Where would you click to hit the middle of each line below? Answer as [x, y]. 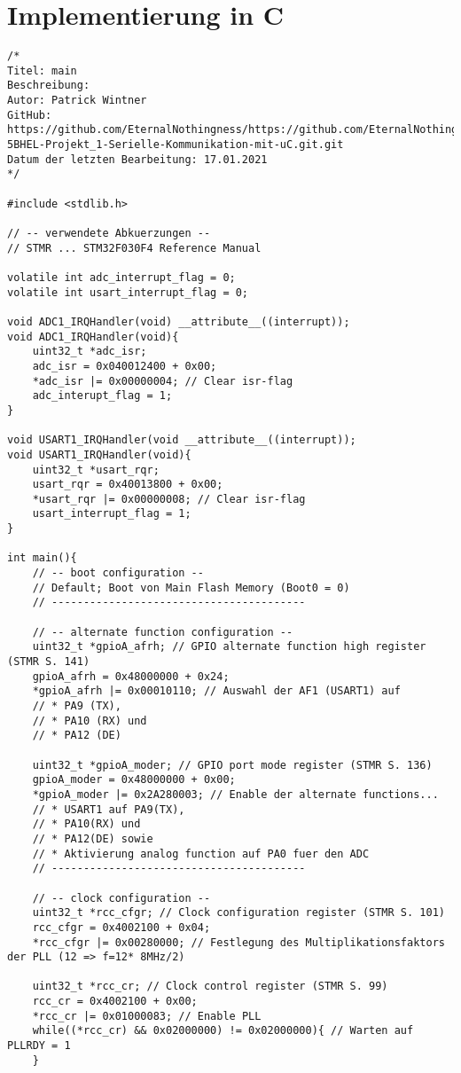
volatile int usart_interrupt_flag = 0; [128, 292]
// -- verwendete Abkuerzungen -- [109, 233]
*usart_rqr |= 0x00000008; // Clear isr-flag [169, 499]
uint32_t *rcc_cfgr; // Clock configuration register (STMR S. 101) [238, 913]
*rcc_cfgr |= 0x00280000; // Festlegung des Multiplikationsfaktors [238, 942]
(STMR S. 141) [49, 662]
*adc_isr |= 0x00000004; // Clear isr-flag [163, 381]
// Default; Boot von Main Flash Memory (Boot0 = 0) [191, 587]
